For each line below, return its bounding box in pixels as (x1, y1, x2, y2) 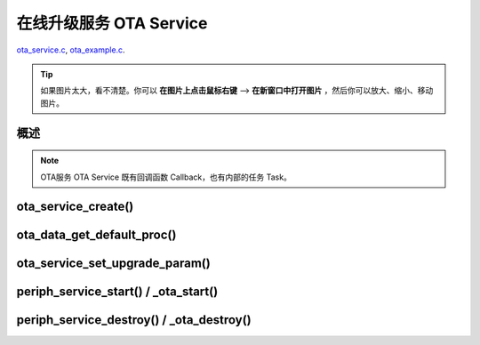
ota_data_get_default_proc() (16, 228, 177, 243)
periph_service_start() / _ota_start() (16, 285, 219, 300)
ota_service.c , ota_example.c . (16, 44, 125, 55)
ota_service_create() (16, 199, 134, 214)
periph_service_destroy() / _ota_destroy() (16, 312, 252, 328)
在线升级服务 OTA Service (16, 13, 208, 33)
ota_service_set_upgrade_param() (16, 256, 211, 271)
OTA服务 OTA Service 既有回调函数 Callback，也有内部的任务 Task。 (40, 172, 292, 182)
